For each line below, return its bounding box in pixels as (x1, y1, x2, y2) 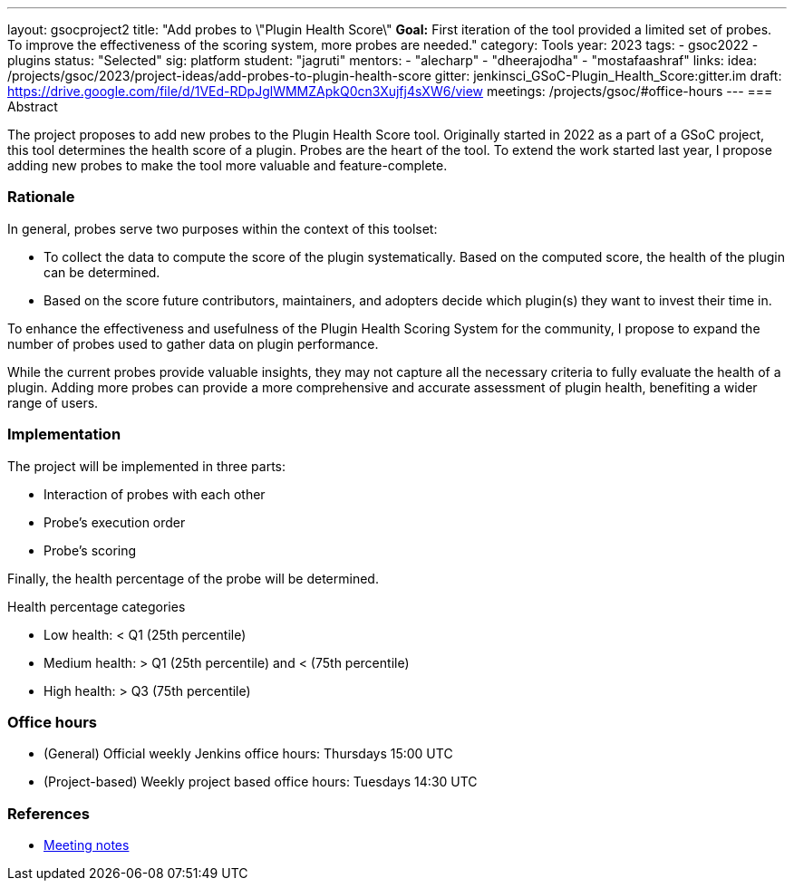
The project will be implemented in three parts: (7, 458, 286, 474)
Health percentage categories (7, 598, 186, 614)
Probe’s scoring (44, 542, 137, 558)
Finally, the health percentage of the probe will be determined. (7, 570, 379, 586)
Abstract (7, 99, 58, 114)
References (7, 804, 90, 823)
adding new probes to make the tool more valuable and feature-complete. (7, 158, 448, 173)
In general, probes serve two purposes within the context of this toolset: (7, 220, 438, 236)
